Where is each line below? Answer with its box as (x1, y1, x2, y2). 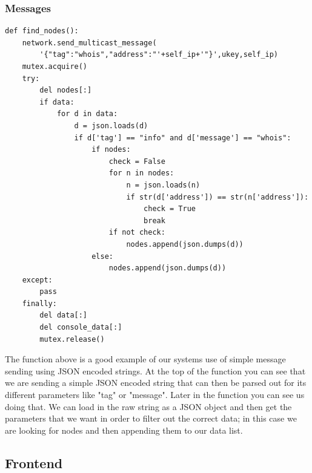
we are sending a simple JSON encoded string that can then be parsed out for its (5, 376, 307, 389)
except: (22, 275, 53, 284)
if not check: (108, 228, 165, 237)
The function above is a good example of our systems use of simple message (5, 353, 286, 365)
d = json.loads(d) (74, 121, 148, 130)
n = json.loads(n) (126, 180, 201, 189)
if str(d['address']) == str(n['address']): (126, 192, 309, 201)
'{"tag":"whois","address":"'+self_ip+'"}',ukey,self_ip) (39, 50, 279, 59)
